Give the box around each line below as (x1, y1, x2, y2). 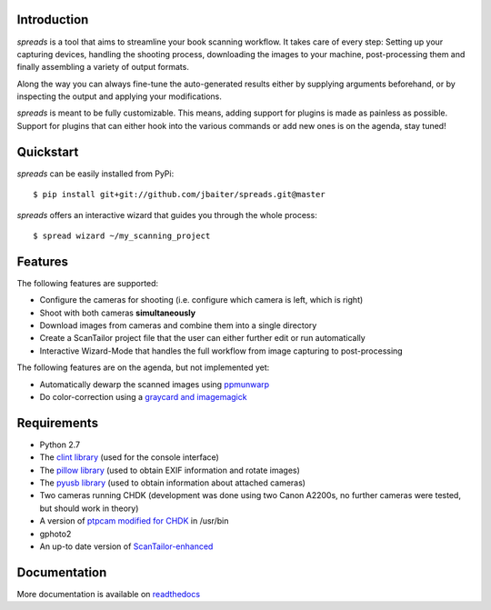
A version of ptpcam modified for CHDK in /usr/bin (39, 515, 229, 526)
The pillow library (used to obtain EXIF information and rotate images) (39, 465, 300, 475)
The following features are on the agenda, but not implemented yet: (16, 362, 270, 373)
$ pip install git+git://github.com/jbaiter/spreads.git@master (33, 189, 326, 200)
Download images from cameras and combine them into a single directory (39, 320, 317, 331)
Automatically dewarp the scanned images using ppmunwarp (39, 378, 270, 390)
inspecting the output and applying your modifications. (16, 91, 223, 102)
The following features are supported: (16, 277, 159, 288)
